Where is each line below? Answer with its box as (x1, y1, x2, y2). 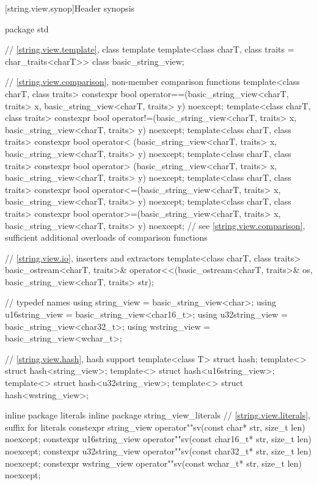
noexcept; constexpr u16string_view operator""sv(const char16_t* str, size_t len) (5, 432, 312, 445)
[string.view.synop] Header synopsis (5, 2, 135, 14)
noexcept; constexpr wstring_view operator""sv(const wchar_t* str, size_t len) (5, 456, 302, 469)
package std (5, 22, 49, 35)
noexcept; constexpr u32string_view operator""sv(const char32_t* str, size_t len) (5, 445, 312, 457)
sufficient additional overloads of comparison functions (5, 231, 208, 244)
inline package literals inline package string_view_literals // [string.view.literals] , (5, 409, 310, 421)
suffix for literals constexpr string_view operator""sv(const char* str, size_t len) (5, 420, 305, 433)
